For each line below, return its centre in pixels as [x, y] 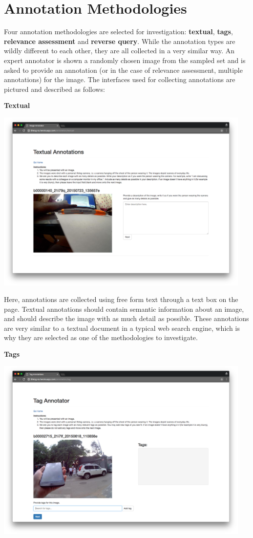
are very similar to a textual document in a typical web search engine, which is [122, 328]
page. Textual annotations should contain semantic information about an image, [124, 309]
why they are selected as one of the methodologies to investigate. [101, 337]
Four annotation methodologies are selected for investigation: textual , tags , [118, 32]
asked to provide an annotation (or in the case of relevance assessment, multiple [123, 70]
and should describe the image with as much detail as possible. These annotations [126, 318]
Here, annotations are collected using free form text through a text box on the [121, 299]
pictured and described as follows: [54, 89]
